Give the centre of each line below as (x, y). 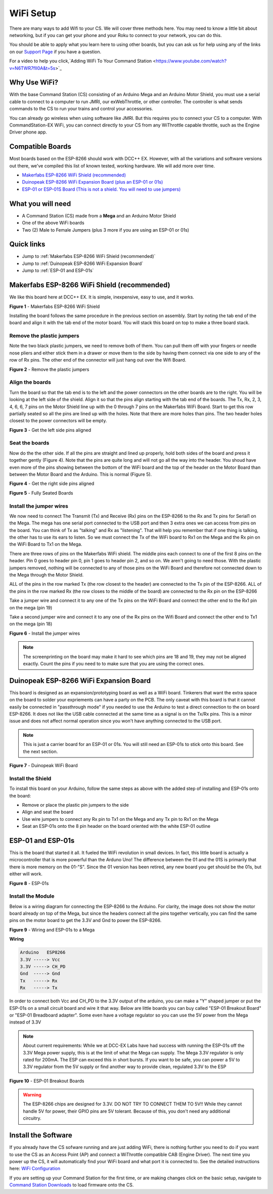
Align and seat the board (48, 812)
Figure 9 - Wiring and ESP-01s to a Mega (52, 930)
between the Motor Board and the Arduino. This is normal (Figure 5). (81, 474)
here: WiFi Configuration (35, 1169)
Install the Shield (30, 778)
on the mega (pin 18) (31, 624)
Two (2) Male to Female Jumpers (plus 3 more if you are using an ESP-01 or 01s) (106, 230)
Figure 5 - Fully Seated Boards (41, 493)
